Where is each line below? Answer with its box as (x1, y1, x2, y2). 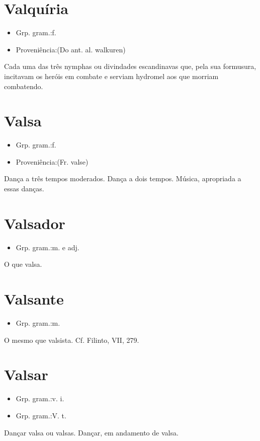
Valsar (4, 364, 48, 385)
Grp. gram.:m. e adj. (16, 242, 79, 252)
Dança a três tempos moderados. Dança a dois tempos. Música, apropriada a (4, 173, 241, 184)
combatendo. (4, 81, 43, 91)
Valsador (4, 212, 65, 233)
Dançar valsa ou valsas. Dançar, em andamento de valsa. (4, 427, 179, 437)
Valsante (4, 288, 64, 309)
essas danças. (4, 183, 44, 193)
